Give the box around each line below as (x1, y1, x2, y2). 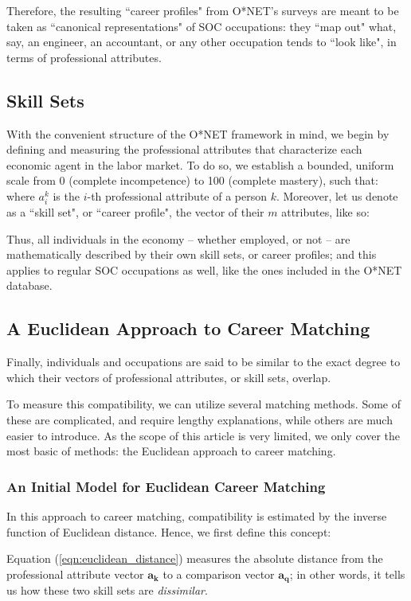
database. (6, 277, 53, 294)
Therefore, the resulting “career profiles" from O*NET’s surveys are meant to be (6, 2, 399, 18)
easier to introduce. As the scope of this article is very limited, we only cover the (6, 427, 401, 443)
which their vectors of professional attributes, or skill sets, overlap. (6, 369, 331, 385)
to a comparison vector (162, 565, 275, 582)
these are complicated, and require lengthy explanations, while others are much (6, 412, 393, 428)
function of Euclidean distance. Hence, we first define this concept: (6, 523, 331, 540)
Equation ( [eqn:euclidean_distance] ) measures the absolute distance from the (6, 550, 383, 567)
